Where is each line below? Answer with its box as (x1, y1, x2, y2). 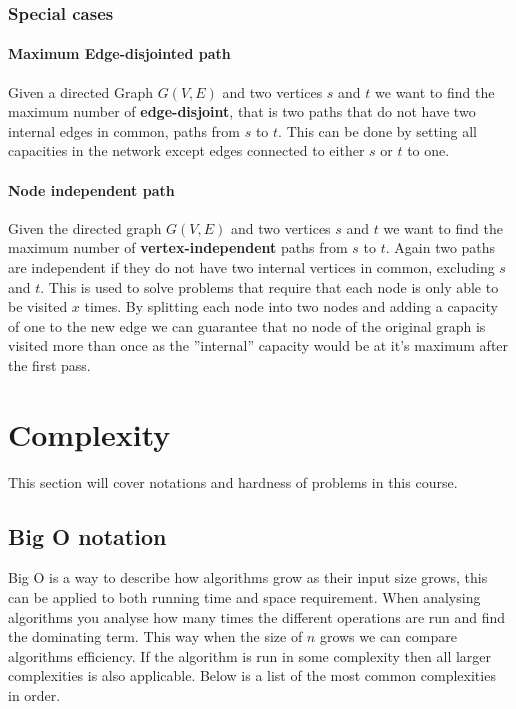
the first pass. (8, 354, 91, 375)
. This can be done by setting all (278, 120, 477, 141)
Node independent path (8, 179, 175, 200)
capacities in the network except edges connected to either (8, 140, 365, 161)
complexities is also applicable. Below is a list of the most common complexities (8, 665, 496, 686)
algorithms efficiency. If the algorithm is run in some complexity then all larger (8, 645, 492, 666)
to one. (407, 140, 450, 161)
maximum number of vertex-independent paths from (8, 237, 348, 258)
